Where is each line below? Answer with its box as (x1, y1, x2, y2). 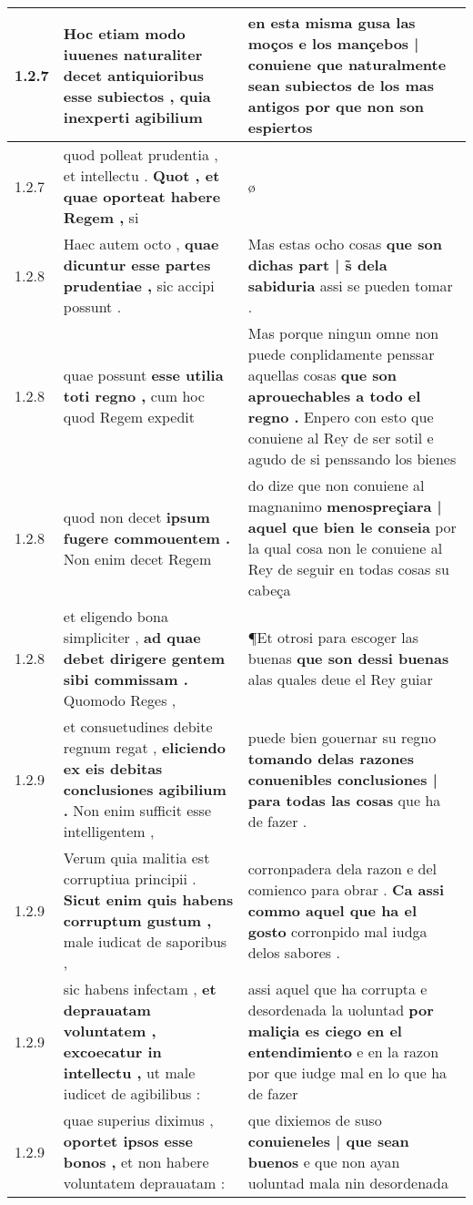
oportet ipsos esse (63, 1130, 193, 1151)
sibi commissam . (63, 669, 188, 689)
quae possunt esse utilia (63, 364, 224, 385)
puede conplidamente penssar (247, 343, 435, 364)
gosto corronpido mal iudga (247, 920, 428, 942)
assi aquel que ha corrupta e (247, 978, 428, 999)
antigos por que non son (247, 96, 425, 117)
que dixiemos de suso (247, 1109, 382, 1130)
